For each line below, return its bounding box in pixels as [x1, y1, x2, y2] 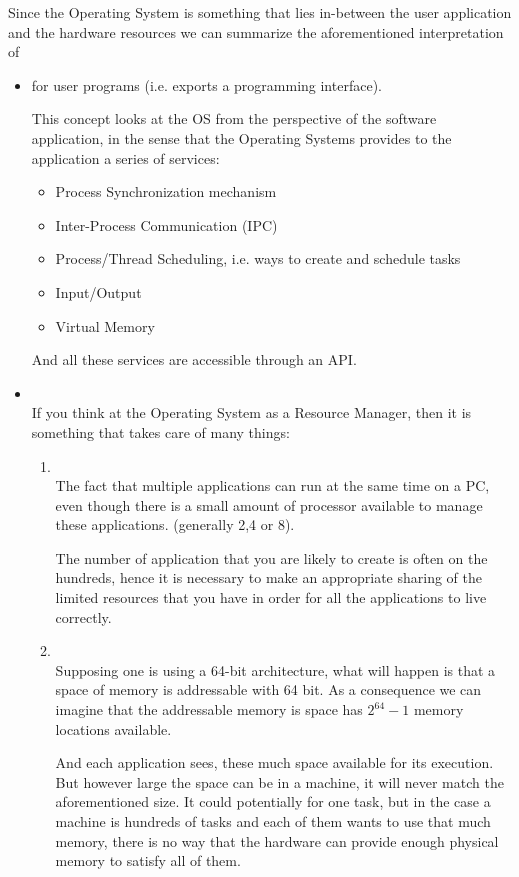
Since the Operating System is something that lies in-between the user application [8, 2, 512, 22]
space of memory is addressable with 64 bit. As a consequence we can [55, 679, 482, 700]
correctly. [55, 606, 112, 627]
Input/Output [55, 281, 142, 302]
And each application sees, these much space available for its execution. [55, 752, 494, 773]
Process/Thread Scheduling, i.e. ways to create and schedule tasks [55, 248, 461, 269]
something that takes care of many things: [31, 421, 290, 442]
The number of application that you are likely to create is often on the [55, 547, 488, 568]
